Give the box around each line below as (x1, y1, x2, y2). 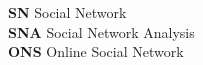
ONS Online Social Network (8, 41, 184, 62)
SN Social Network (8, 2, 127, 22)
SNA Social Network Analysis (8, 21, 195, 42)
